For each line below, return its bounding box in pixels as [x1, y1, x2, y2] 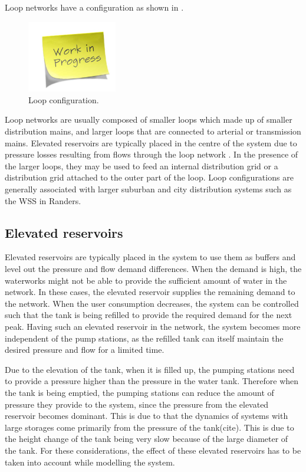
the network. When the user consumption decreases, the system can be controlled [5, 297, 299, 309]
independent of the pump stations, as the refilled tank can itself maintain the [5, 332, 284, 344]
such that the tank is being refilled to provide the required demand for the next [5, 309, 292, 321]
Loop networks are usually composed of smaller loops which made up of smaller [5, 113, 292, 126]
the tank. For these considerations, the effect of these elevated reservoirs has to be [5, 444, 301, 456]
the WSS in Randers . [5, 194, 81, 206]
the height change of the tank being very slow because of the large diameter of [5, 432, 288, 445]
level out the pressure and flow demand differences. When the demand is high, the [5, 263, 302, 275]
